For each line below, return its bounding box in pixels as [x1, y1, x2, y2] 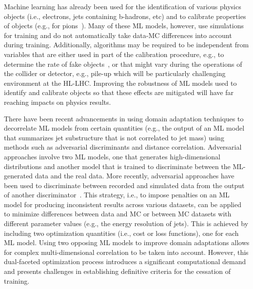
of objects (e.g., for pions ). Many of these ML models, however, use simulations [4, 20, 244, 31]
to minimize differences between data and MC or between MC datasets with [4, 209, 232, 219]
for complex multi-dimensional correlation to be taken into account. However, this [4, 247, 249, 257]
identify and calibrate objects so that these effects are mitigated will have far [4, 87, 234, 97]
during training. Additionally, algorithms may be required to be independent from [4, 39, 249, 50]
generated [4, 171, 33, 181]
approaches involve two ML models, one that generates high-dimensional [4, 151, 220, 161]
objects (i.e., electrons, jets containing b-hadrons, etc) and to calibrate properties [4, 11, 246, 21]
